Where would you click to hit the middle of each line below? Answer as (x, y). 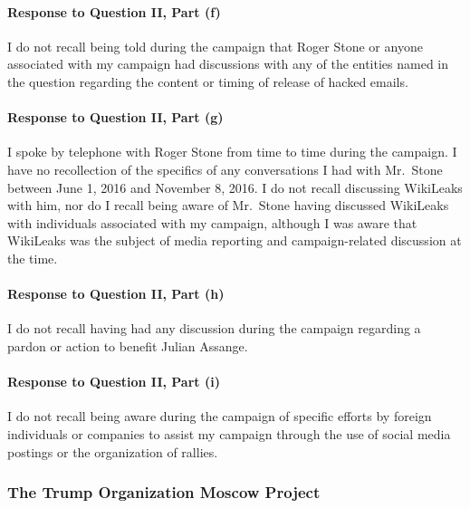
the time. (33, 258)
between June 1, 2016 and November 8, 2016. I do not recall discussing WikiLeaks (235, 187)
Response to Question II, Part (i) (114, 382)
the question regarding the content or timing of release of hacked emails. (208, 81)
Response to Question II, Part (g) (115, 117)
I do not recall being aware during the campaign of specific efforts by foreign (220, 416)
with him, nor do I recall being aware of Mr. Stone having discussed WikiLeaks (228, 205)
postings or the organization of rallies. (113, 451)
